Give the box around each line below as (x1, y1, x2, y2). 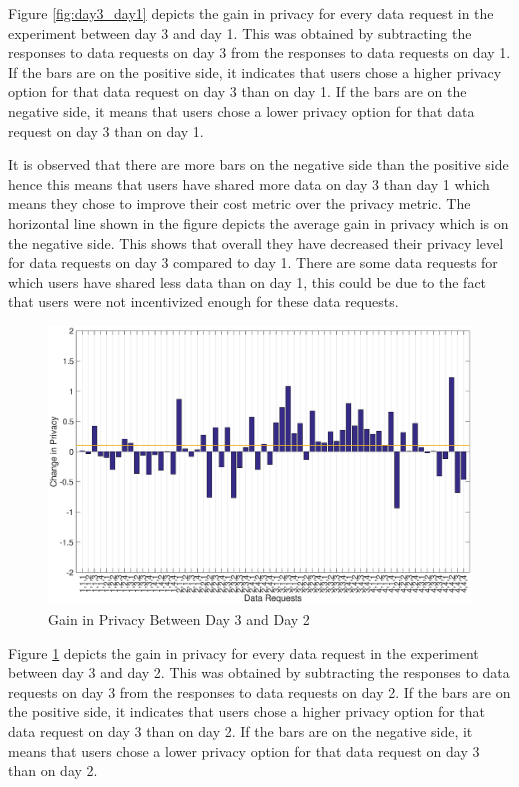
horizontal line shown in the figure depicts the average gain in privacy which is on (8, 212, 509, 233)
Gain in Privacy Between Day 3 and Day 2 (48, 608, 310, 629)
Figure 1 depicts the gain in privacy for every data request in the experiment (8, 642, 479, 663)
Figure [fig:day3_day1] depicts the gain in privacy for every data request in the (8, 3, 494, 23)
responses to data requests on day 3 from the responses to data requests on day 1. (8, 42, 511, 63)
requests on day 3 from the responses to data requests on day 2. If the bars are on (8, 681, 511, 702)
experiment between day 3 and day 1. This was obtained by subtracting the (8, 22, 472, 43)
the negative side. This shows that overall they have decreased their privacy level (8, 232, 504, 253)
